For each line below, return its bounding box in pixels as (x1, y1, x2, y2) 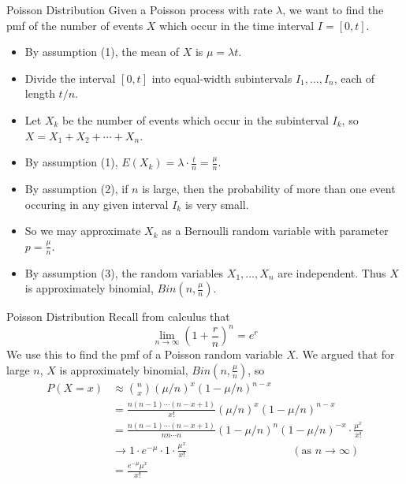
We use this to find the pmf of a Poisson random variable (6, 346, 283, 363)
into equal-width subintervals (151, 69, 292, 86)
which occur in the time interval (159, 17, 315, 33)
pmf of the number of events (6, 17, 143, 33)
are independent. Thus (277, 264, 386, 281)
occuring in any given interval (24, 195, 169, 212)
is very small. (184, 195, 249, 212)
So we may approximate (24, 222, 141, 239)
